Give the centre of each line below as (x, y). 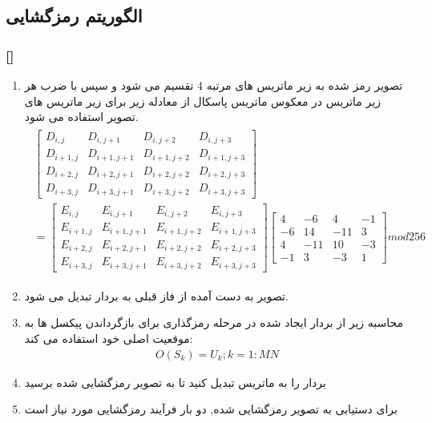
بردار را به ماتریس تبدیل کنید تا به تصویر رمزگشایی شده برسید (175, 382)
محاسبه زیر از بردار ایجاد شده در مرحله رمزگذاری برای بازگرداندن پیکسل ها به (214, 322)
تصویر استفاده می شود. (81, 117)
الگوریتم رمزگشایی (74, 16)
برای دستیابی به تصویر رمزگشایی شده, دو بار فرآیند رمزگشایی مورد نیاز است (211, 409)
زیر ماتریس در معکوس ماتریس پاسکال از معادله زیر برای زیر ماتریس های (202, 101)
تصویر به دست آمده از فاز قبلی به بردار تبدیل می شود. (156, 295)
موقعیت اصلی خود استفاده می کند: (109, 338)
